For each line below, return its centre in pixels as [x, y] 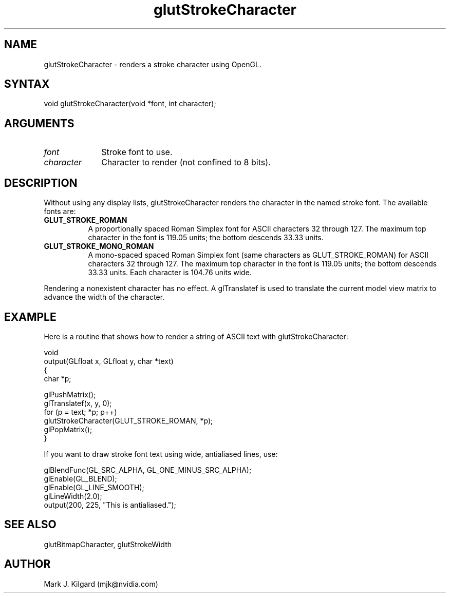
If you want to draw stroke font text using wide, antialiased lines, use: [161, 454]
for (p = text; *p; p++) [80, 412]
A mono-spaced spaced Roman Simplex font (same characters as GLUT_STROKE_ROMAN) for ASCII [258, 255]
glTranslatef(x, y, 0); [78, 403]
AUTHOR [27, 564]
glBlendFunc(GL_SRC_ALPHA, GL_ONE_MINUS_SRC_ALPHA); [148, 470]
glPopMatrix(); [68, 429]
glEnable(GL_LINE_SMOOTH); [94, 487]
